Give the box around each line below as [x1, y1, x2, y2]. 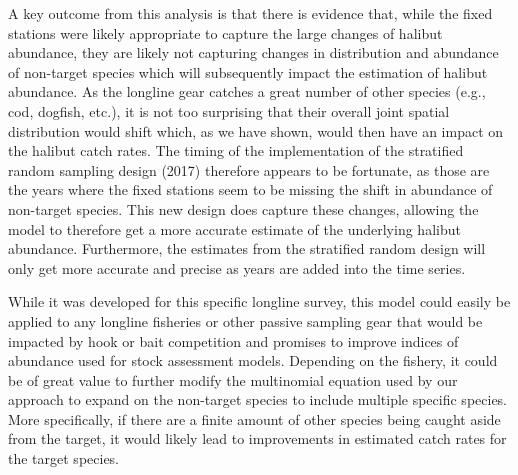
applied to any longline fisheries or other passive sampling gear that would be [8, 310, 483, 331]
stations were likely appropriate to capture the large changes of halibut [8, 22, 443, 43]
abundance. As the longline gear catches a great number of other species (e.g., [8, 81, 486, 102]
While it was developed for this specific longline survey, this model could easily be [8, 291, 511, 312]
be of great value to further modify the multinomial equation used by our [8, 369, 458, 390]
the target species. [8, 448, 120, 469]
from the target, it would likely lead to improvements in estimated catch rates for [8, 428, 507, 449]
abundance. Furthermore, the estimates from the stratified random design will [8, 238, 486, 259]
